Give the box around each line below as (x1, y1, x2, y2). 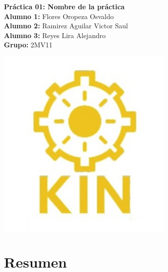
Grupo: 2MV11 (4, 40, 53, 50)
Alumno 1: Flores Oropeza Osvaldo (4, 11, 114, 21)
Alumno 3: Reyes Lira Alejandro (4, 30, 106, 40)
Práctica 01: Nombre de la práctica (4, 1, 125, 11)
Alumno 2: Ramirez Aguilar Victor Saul (4, 21, 128, 31)
